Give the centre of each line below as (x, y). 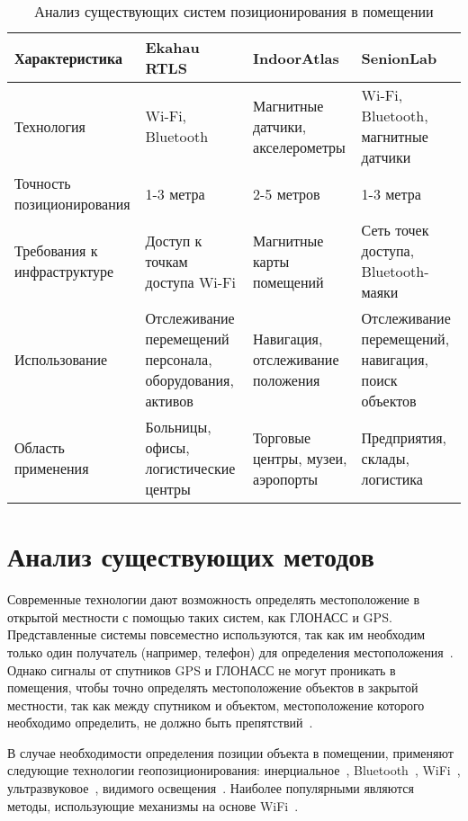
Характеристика (68, 58)
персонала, (179, 359)
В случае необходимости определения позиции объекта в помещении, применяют (230, 752)
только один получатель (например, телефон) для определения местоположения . (230, 651)
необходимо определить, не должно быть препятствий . (160, 723)
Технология (50, 126)
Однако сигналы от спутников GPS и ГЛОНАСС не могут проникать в (202, 669)
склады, (385, 458)
